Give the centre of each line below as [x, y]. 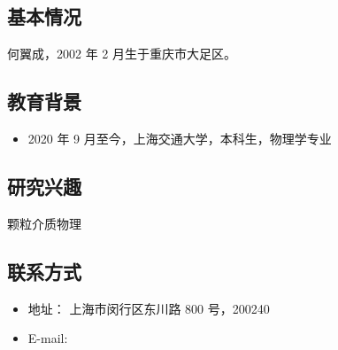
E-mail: [48, 338]
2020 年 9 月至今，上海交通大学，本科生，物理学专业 [180, 138]
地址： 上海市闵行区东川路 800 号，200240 [149, 308]
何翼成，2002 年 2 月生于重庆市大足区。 [122, 54]
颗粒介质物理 [44, 223]
